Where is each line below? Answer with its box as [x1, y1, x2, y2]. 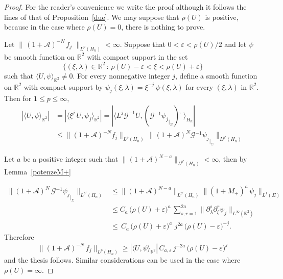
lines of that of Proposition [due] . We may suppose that [4, 11, 179, 22]
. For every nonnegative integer [73, 70, 170, 81]
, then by [219, 154, 247, 164]
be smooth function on [4, 51, 75, 62]
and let [224, 38, 247, 49]
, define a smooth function [175, 70, 257, 81]
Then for [4, 93, 32, 104]
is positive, [205, 11, 239, 22]
